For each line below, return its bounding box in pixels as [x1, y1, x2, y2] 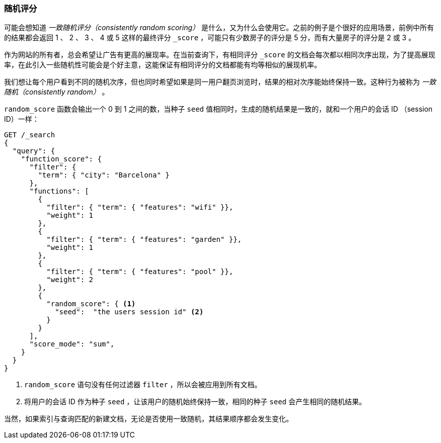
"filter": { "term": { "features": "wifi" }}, [46, 203, 234, 212]
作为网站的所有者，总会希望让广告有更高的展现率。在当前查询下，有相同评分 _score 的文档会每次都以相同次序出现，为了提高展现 [4, 50, 435, 59]
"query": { [12, 147, 55, 155]
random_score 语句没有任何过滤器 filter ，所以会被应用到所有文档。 [24, 380, 262, 389]
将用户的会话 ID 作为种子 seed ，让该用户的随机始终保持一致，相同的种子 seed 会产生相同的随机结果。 [24, 397, 366, 406]
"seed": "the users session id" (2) [55, 308, 204, 316]
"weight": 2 [46, 276, 94, 284]
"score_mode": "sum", [29, 340, 115, 348]
